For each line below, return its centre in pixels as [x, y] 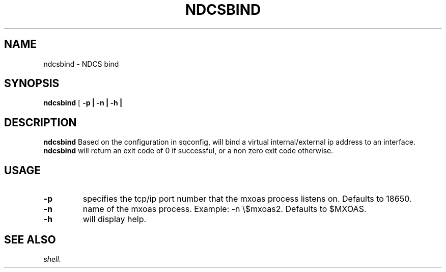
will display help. [115, 219]
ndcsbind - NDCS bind [81, 64]
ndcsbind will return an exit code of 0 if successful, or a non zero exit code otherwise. [188, 151]
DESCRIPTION [40, 122]
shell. [52, 259]
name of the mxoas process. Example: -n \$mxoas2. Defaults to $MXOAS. [225, 209]
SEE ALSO [30, 239]
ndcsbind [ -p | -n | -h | [83, 103]
